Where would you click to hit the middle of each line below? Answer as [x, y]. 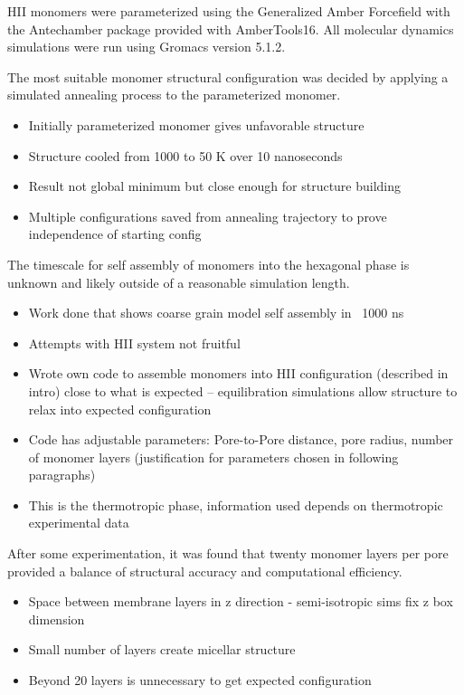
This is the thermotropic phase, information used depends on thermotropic [236, 505]
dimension [57, 619]
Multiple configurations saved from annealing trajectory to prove [208, 216]
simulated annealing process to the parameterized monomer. [174, 95]
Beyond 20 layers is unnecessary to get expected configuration [200, 680]
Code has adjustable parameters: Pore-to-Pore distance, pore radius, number [241, 439]
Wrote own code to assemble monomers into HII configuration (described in [238, 373]
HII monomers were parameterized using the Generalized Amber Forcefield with [229, 11]
